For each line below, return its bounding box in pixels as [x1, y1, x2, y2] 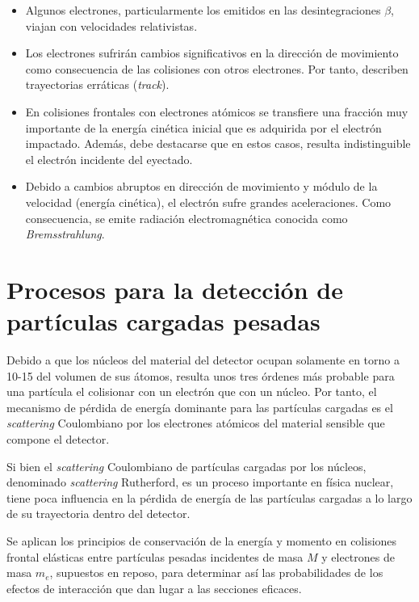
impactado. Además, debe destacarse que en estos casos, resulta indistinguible [25, 135, 411, 152]
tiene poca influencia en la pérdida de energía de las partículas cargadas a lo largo [6, 489, 413, 506]
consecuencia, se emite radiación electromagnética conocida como [25, 209, 348, 226]
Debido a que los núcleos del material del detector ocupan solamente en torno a [6, 352, 400, 368]
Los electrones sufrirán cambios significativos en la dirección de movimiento [25, 44, 399, 61]
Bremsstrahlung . [25, 225, 105, 242]
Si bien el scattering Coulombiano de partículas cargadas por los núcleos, [6, 457, 367, 474]
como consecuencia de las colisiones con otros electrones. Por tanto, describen [25, 60, 409, 77]
